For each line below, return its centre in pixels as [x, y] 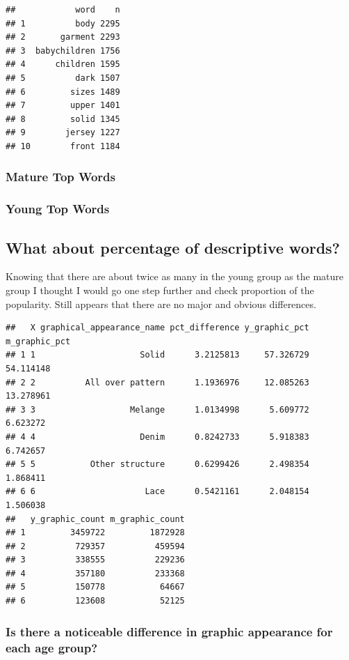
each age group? [52, 647]
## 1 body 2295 [63, 23]
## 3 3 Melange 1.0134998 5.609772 [157, 409]
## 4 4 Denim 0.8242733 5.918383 [157, 437]
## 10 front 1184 [63, 146]
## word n [63, 10]
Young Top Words [58, 209]
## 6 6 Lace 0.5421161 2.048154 [157, 492]
